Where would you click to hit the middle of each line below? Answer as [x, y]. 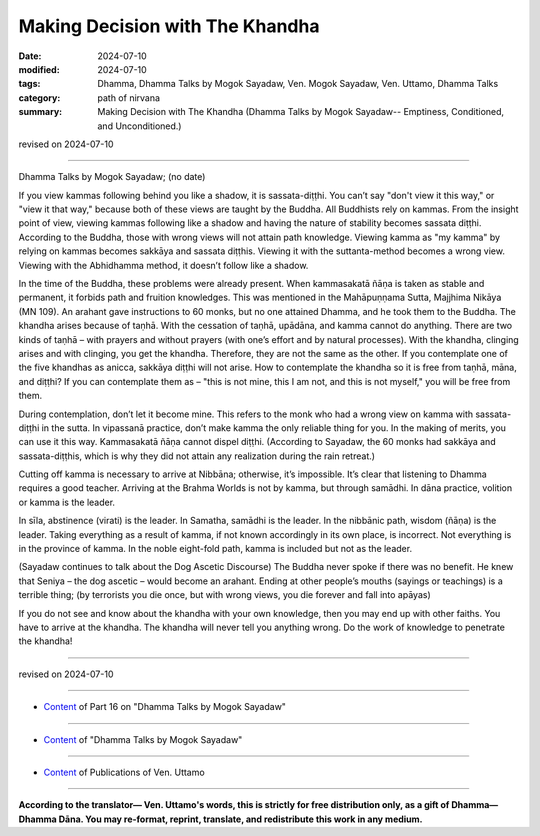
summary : [40, 112]
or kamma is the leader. [66, 502]
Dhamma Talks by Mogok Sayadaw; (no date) [112, 177]
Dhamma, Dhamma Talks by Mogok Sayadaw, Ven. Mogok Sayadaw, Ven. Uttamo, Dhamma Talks [298, 84]
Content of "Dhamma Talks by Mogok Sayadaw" [143, 739]
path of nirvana [128, 97]
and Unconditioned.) [139, 126]
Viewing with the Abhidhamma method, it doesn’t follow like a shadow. [163, 265]
